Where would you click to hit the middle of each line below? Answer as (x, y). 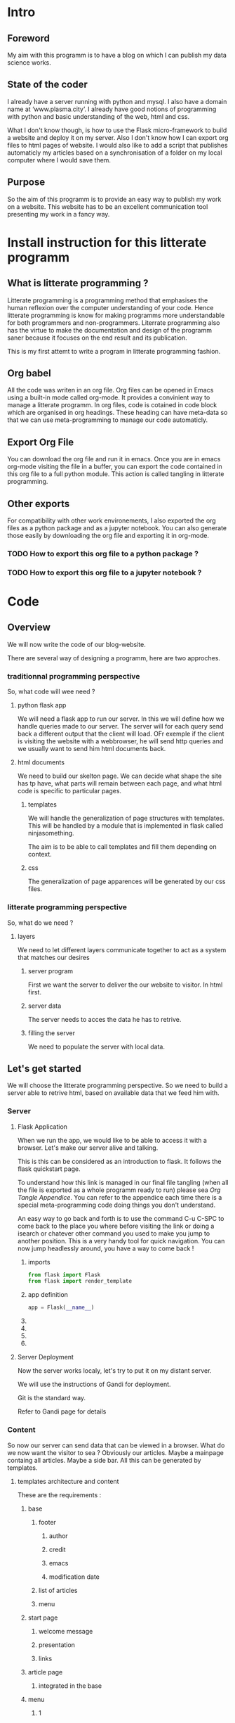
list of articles (58, 1590)
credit (57, 1549)
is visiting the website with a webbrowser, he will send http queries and (120, 741)
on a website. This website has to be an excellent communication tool (108, 206)
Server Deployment (45, 1357)
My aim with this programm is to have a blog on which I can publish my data (117, 55)
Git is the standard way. (52, 1398)
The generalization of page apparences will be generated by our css (127, 882)
